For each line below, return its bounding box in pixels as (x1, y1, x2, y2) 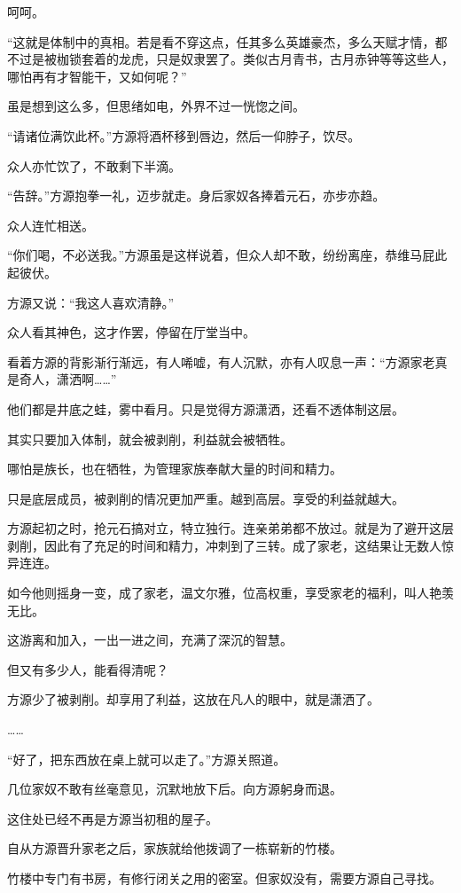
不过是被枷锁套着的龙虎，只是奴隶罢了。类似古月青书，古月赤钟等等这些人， (7, 50, 454, 68)
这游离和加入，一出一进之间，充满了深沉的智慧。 (7, 631, 293, 649)
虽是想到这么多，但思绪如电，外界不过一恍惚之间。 (7, 97, 305, 115)
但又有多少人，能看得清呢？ (7, 660, 168, 678)
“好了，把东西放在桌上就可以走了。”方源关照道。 (7, 749, 286, 768)
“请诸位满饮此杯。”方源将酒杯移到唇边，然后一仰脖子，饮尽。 (7, 126, 361, 145)
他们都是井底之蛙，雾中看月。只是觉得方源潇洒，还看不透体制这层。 (7, 399, 404, 418)
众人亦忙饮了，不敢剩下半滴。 (7, 156, 181, 175)
